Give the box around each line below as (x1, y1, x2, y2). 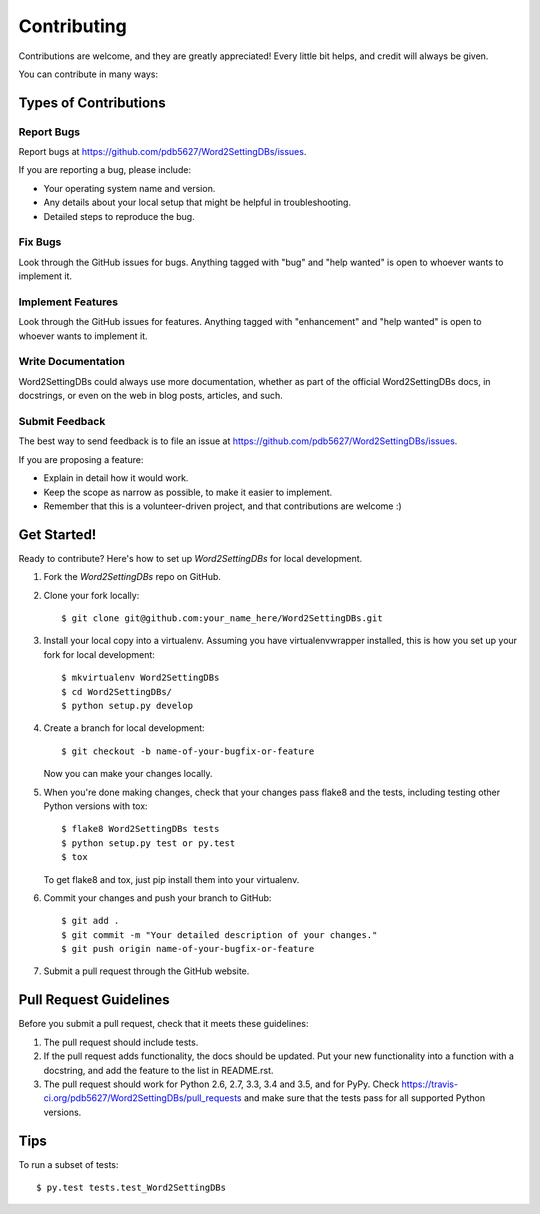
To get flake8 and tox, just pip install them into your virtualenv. (43, 873, 300, 885)
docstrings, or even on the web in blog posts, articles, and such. (18, 390, 284, 402)
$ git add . (61, 915, 120, 927)
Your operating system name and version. (43, 182, 216, 194)
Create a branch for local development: (43, 722, 205, 734)
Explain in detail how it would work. (43, 472, 189, 484)
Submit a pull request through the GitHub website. (43, 965, 250, 977)
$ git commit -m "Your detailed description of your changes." (61, 929, 378, 940)
